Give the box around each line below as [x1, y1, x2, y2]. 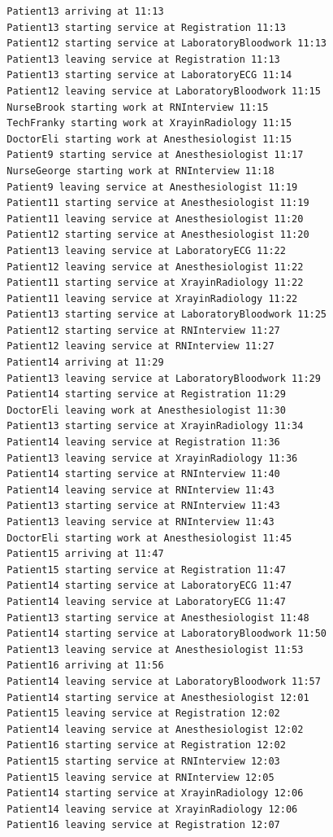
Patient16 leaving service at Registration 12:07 [6, 819, 280, 831]
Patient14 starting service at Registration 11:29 [6, 388, 286, 401]
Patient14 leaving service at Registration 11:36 [6, 436, 280, 449]
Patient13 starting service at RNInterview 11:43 [6, 500, 280, 512]
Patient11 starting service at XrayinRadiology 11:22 [6, 277, 304, 289]
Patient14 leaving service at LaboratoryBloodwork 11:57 [6, 675, 321, 687]
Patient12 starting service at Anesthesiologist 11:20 [6, 229, 309, 241]
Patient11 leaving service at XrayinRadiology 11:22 [6, 292, 298, 305]
